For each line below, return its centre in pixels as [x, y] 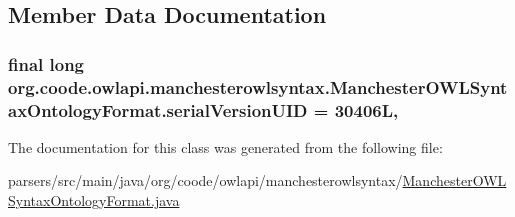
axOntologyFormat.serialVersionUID [158, 109]
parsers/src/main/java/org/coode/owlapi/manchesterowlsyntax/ [205, 180]
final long [46, 63]
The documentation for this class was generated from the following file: [225, 146]
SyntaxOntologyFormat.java [94, 200]
